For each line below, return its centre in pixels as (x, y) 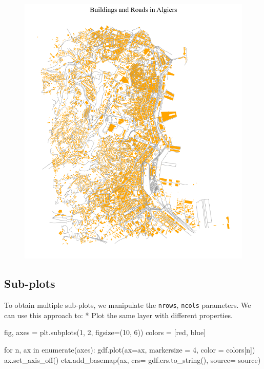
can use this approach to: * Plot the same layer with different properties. (118, 315)
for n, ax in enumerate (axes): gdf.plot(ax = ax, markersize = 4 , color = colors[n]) (130, 349)
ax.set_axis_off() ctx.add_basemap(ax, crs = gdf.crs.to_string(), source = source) (133, 359)
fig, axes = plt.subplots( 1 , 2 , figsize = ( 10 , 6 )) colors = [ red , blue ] (105, 332)
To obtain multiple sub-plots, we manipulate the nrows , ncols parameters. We (128, 305)
